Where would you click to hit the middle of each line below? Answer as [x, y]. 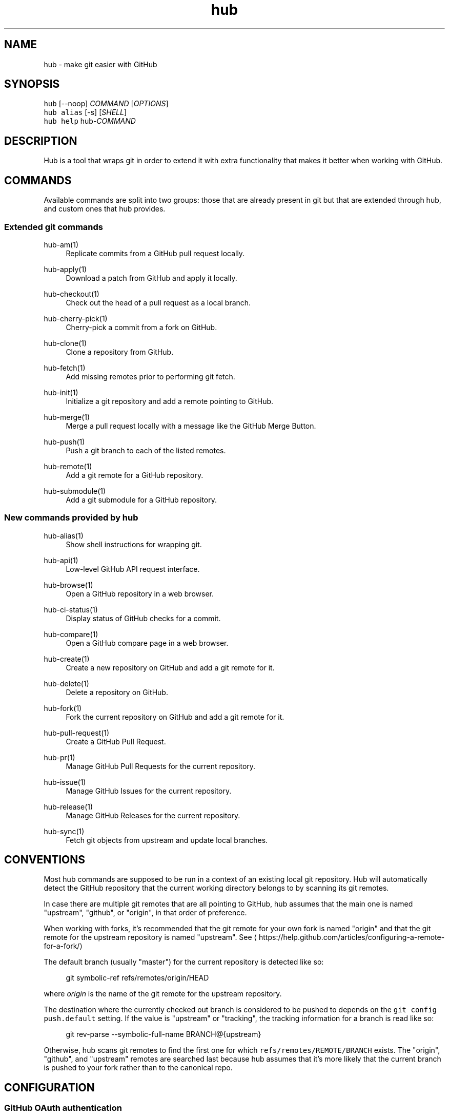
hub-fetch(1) [65, 368]
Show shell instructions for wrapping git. [134, 544]
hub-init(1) [61, 392]
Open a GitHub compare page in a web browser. [147, 643]
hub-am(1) [61, 244]
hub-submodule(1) [75, 491]
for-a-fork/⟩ [63, 946]
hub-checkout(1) [72, 294]
